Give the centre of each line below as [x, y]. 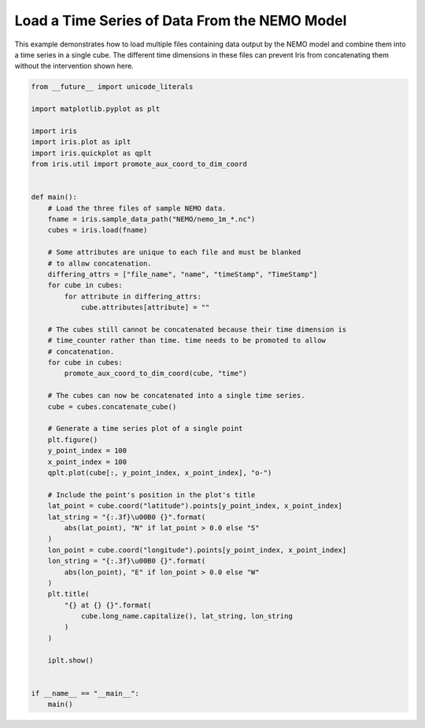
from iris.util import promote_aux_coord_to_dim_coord [139, 164]
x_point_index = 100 [87, 462]
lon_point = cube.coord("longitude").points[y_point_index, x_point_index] [197, 550]
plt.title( [68, 594]
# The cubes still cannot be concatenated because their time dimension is [197, 329]
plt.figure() [73, 440]
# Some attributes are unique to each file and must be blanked [174, 253]
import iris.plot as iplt [81, 142]
